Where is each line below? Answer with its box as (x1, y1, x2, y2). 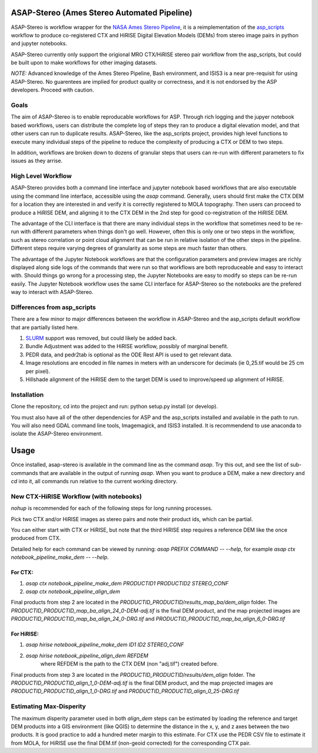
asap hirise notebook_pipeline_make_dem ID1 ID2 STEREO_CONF (25, 641, 184, 649)
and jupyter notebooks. (11, 40, 68, 47)
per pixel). (25, 368, 50, 375)
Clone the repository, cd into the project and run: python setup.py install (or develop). (11, 403, 218, 410)
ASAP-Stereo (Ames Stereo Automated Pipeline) (11, 8, 193, 18)
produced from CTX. (11, 535, 61, 542)
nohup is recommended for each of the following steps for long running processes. (11, 505, 213, 512)
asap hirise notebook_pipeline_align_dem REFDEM (25, 652, 148, 659)
